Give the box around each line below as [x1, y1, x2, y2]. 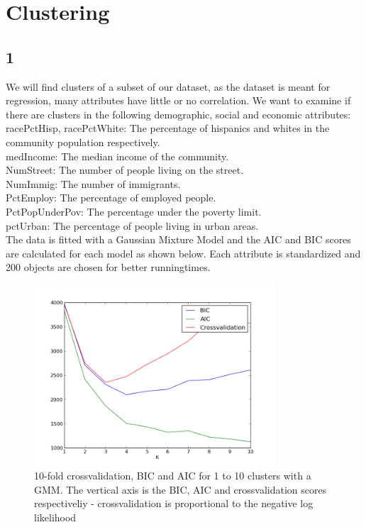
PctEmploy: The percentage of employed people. [6, 190, 216, 205]
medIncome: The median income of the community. [6, 148, 229, 163]
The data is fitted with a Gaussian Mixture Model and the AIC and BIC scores [6, 232, 351, 247]
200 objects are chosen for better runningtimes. [6, 260, 211, 274]
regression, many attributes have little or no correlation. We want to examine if [6, 93, 351, 108]
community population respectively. [6, 134, 160, 149]
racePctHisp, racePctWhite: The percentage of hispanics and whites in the [6, 121, 330, 135]
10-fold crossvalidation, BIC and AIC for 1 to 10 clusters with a [34, 468, 311, 483]
